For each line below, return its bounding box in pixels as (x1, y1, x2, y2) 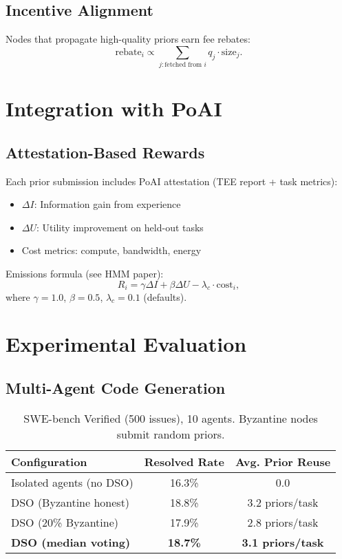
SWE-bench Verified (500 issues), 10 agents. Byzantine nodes (23, 410, 318, 426)
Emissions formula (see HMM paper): (6, 266, 164, 281)
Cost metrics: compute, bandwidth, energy (21, 243, 202, 257)
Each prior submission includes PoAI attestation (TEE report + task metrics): (6, 173, 338, 188)
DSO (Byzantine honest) (11, 494, 130, 510)
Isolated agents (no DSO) (11, 474, 133, 490)
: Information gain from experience (34, 197, 181, 211)
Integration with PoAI (6, 94, 222, 123)
